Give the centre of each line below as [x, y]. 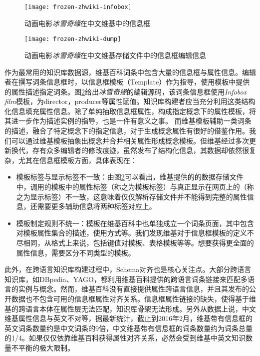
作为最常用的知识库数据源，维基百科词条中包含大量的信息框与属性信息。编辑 [130, 72]
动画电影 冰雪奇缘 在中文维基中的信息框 [87, 23]
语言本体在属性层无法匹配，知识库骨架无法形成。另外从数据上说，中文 [140, 308]
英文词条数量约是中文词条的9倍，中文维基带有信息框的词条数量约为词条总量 [129, 328]
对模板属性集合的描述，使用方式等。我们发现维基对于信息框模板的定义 [131, 233]
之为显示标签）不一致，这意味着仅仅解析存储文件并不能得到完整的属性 [131, 196]
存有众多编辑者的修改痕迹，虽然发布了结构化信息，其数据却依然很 [140, 150]
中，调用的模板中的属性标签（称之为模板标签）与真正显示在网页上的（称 [135, 187]
